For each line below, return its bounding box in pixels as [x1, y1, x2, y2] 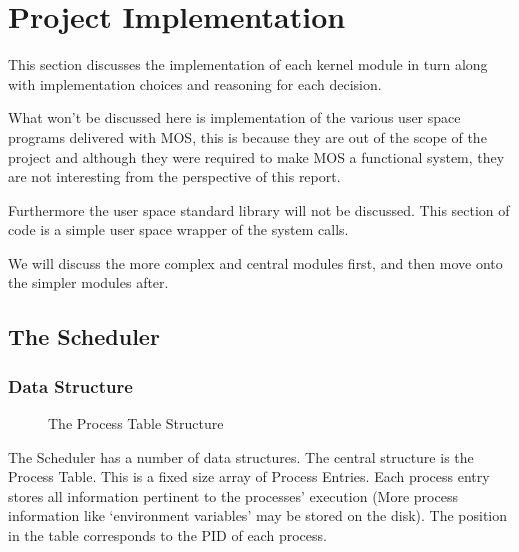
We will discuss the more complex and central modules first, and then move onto [8, 252, 503, 273]
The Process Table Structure [48, 413, 224, 434]
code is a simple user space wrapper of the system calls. [8, 219, 349, 240]
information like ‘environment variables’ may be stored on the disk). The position [8, 505, 508, 526]
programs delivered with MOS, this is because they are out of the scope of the [8, 126, 487, 147]
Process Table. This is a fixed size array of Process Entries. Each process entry [8, 466, 490, 487]
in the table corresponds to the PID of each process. [8, 525, 327, 546]
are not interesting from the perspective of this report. [8, 166, 341, 187]
